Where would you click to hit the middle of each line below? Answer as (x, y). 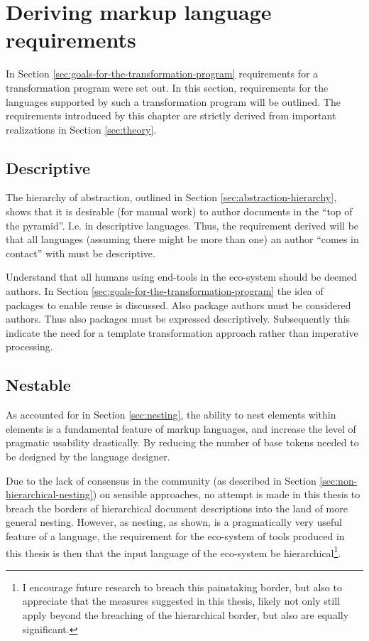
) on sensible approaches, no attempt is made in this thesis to (226, 494)
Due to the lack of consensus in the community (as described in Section (161, 480)
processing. (29, 346)
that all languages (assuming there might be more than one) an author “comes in (182, 239)
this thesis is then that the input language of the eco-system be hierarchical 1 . (174, 551)
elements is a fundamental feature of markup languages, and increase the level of (181, 428)
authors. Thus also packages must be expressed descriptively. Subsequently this (178, 319)
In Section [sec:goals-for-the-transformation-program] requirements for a (162, 74)
